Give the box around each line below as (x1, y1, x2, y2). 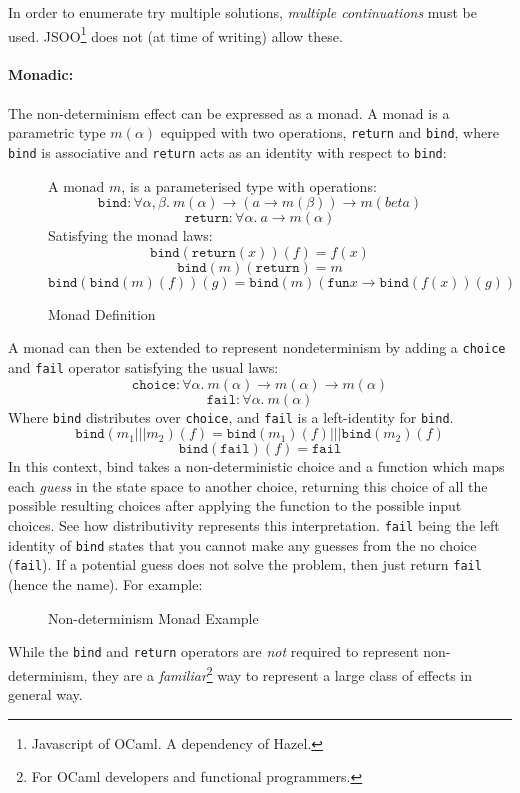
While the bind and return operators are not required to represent (8, 641, 419, 662)
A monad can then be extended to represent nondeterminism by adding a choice (8, 337, 506, 358)
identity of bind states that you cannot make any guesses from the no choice (8, 534, 477, 555)
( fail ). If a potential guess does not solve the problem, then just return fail (8, 554, 482, 575)
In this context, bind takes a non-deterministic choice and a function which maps (8, 456, 505, 477)
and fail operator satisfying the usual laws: (8, 356, 279, 377)
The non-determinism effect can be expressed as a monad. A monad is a (8, 102, 450, 123)
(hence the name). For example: (8, 574, 203, 595)
